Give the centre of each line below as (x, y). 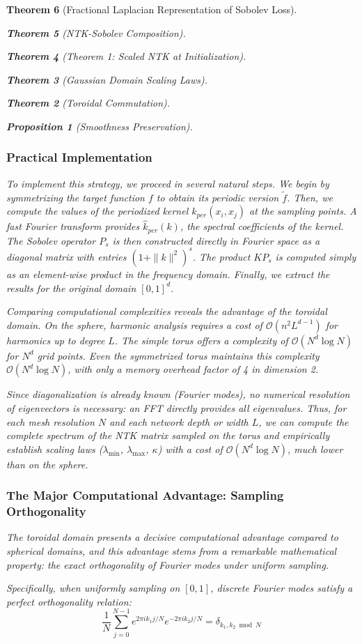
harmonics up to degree (56, 340)
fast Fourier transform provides (73, 226)
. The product (221, 256)
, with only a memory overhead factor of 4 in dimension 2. (193, 369)
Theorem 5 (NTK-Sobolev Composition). (96, 32)
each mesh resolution (50, 421)
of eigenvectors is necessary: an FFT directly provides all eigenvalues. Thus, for (176, 407)
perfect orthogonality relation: (69, 601)
